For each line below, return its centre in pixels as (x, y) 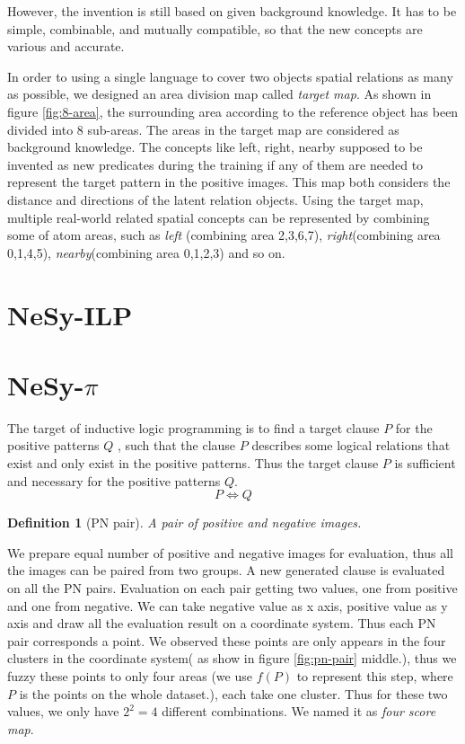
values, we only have (63, 711)
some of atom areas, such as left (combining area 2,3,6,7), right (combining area (224, 235)
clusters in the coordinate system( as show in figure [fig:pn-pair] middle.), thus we (232, 658)
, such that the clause (176, 445)
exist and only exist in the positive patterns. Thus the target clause (193, 463)
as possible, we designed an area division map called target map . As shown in (219, 94)
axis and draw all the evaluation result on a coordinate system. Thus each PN (222, 623)
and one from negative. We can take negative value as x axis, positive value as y (228, 605)
